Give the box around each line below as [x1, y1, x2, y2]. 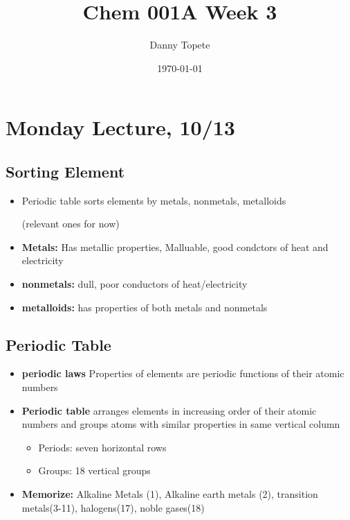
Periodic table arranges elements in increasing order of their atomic [21, 403, 317, 417]
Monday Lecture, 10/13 [6, 113, 235, 141]
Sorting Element [6, 160, 125, 182]
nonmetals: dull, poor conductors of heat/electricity [21, 277, 248, 291]
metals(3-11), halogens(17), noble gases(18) [21, 500, 205, 514]
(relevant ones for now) [21, 216, 120, 231]
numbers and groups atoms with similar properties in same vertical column [21, 417, 340, 431]
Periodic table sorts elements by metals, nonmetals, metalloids [21, 193, 286, 207]
